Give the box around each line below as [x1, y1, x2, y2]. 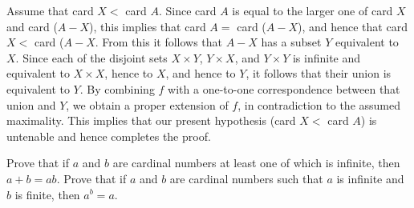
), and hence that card [298, 18, 408, 34]
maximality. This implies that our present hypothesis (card [6, 112, 296, 129]
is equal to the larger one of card [232, 2, 393, 18]
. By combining [79, 80, 155, 97]
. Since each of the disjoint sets [15, 49, 168, 66]
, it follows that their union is [246, 65, 392, 82]
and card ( [6, 18, 58, 34]
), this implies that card [89, 18, 206, 34]
